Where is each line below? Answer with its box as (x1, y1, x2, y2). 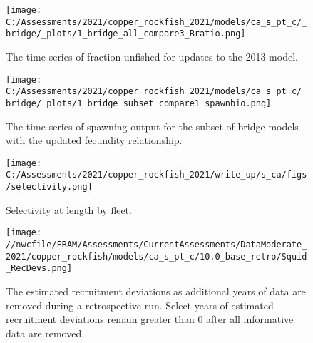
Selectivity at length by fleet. (6, 202, 132, 217)
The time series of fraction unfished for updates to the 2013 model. (6, 48, 298, 63)
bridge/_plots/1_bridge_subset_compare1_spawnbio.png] (6, 98, 272, 108)
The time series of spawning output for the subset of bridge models (6, 118, 299, 133)
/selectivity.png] (6, 182, 93, 193)
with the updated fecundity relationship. (6, 133, 183, 148)
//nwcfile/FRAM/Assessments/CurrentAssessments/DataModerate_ (6, 239, 307, 250)
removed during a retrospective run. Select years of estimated (6, 297, 274, 312)
